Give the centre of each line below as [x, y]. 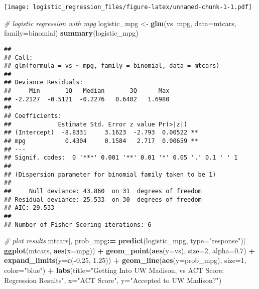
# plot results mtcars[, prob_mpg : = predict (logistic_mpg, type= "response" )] [125, 241]
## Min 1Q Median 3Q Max [87, 91]
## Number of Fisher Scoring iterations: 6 [78, 225]
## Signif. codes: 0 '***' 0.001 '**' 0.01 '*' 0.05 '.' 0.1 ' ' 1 [121, 158]
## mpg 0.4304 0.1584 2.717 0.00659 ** [101, 141]
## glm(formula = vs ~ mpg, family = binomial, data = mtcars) [112, 66]
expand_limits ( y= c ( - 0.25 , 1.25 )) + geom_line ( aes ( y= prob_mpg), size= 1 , [125, 260]
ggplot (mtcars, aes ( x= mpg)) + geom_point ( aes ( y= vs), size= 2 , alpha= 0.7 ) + [129, 250]
